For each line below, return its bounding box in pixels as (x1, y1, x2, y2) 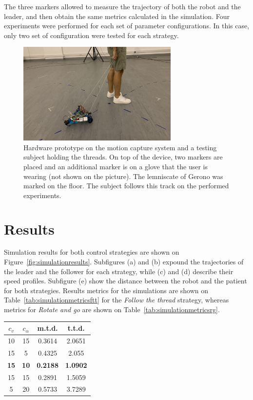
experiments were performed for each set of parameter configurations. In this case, (4, 20, 250, 31)
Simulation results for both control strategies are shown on (4, 247, 179, 257)
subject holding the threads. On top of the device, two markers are (23, 152, 223, 162)
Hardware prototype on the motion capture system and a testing (23, 142, 217, 152)
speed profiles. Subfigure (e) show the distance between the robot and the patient (4, 276, 247, 286)
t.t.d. (67, 323, 85, 333)
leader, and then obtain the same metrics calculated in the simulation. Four (4, 11, 230, 21)
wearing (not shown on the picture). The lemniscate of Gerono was (23, 171, 223, 181)
